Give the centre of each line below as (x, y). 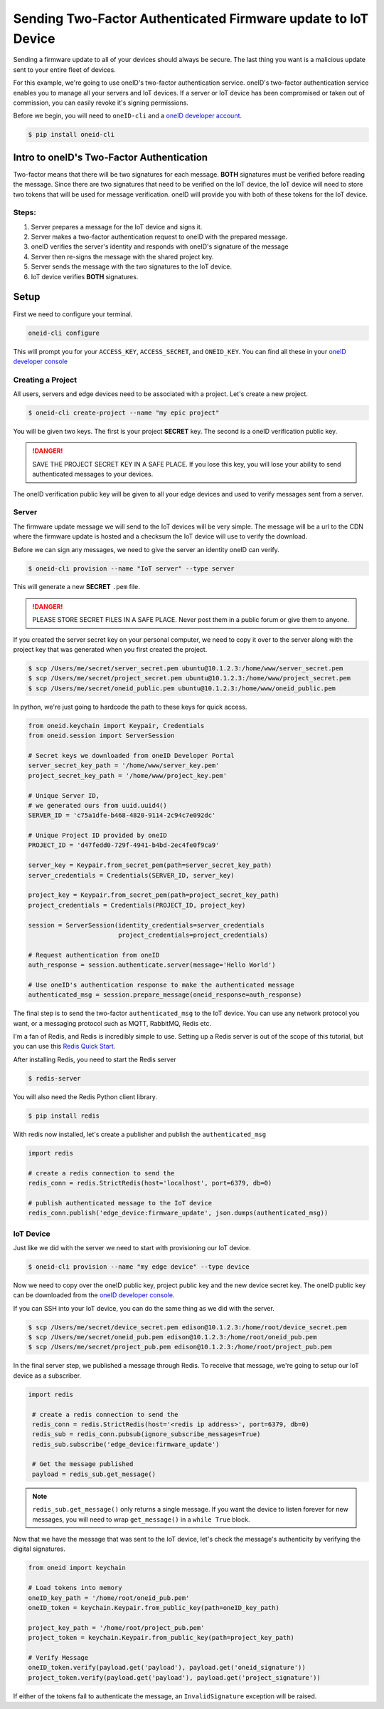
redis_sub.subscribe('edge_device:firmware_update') (126, 1444)
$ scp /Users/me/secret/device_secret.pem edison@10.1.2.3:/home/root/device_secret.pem (188, 1327)
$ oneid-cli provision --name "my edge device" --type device (139, 1267)
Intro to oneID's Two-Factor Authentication (111, 157)
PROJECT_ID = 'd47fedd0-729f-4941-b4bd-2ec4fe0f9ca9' (124, 845)
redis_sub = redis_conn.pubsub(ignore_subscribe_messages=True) (146, 1434)
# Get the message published (83, 1464)
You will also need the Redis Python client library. (85, 1096)
